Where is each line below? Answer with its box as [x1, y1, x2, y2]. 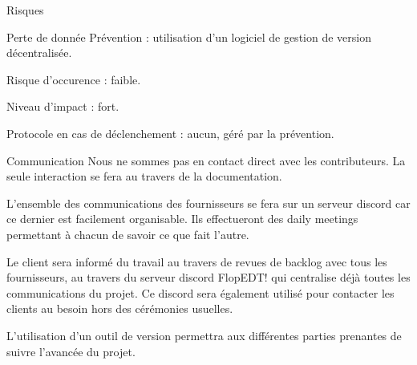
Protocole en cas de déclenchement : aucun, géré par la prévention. [6, 124, 334, 141]
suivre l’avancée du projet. [6, 343, 136, 359]
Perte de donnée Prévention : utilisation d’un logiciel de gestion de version [6, 28, 371, 45]
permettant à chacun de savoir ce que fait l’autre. [6, 225, 249, 242]
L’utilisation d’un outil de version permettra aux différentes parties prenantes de [6, 326, 402, 343]
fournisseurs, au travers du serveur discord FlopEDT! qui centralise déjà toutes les [6, 269, 411, 286]
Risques [6, 2, 44, 18]
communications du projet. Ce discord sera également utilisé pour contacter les [6, 284, 395, 301]
